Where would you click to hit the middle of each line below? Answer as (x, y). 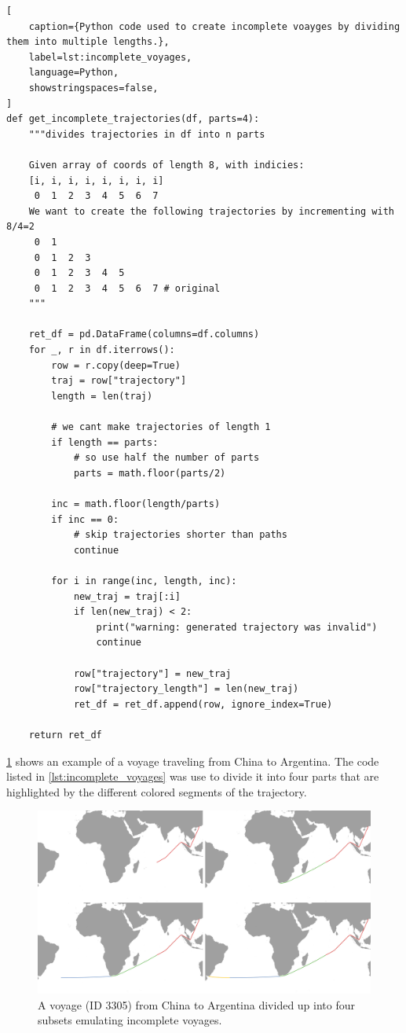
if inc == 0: (85, 519)
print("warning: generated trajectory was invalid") (237, 627)
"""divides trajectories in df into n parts (147, 134)
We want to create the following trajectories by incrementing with (211, 211)
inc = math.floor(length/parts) (136, 504)
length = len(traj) (102, 396)
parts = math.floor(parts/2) (150, 473)
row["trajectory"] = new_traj (152, 673)
